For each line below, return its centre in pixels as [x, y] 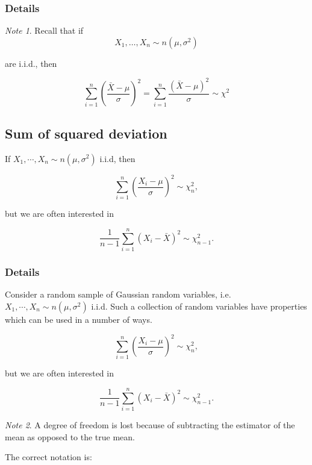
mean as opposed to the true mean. [70, 436]
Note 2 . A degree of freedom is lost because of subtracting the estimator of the [150, 425]
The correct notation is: [48, 457]
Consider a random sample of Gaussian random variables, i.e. [118, 294]
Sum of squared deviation [86, 133]
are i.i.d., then [31, 63]
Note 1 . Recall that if [44, 30]
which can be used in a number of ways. [79, 319]
